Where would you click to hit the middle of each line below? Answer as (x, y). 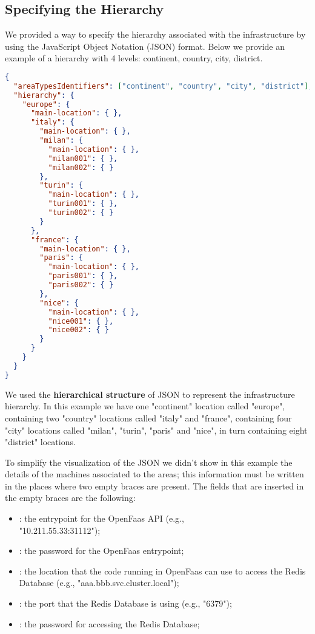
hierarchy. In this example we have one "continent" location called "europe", (145, 406)
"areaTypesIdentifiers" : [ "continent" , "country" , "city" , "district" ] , (163, 86)
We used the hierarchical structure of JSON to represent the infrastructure (150, 394)
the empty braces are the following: (70, 498)
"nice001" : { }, (81, 321)
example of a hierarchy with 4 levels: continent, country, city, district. (134, 58)
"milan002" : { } (81, 167)
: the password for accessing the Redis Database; (109, 623)
